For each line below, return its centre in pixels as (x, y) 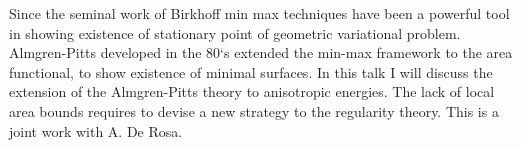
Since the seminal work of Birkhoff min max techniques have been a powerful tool (259, 13)
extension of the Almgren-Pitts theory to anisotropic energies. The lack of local (252, 91)
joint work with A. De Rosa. (96, 130)
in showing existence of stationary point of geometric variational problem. (235, 32)
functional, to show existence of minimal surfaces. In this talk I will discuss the (251, 71)
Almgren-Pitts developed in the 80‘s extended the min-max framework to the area (261, 52)
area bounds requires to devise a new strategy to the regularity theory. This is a (254, 110)
